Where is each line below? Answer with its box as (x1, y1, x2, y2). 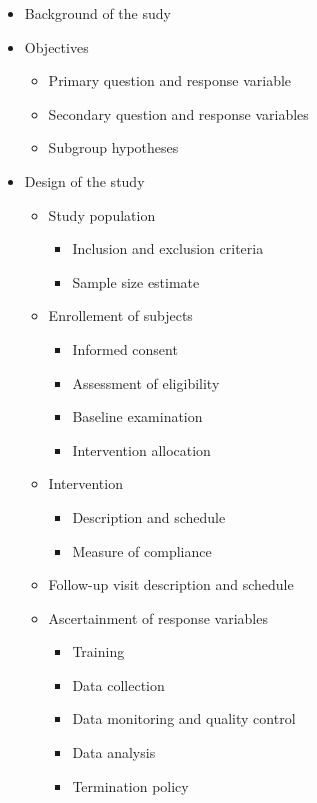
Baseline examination (72, 406, 203, 427)
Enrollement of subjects (48, 305, 193, 326)
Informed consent (72, 338, 178, 359)
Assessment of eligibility (72, 372, 220, 393)
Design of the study (24, 170, 145, 191)
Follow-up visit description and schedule (48, 574, 294, 595)
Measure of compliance (72, 540, 212, 561)
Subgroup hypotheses (48, 137, 179, 158)
